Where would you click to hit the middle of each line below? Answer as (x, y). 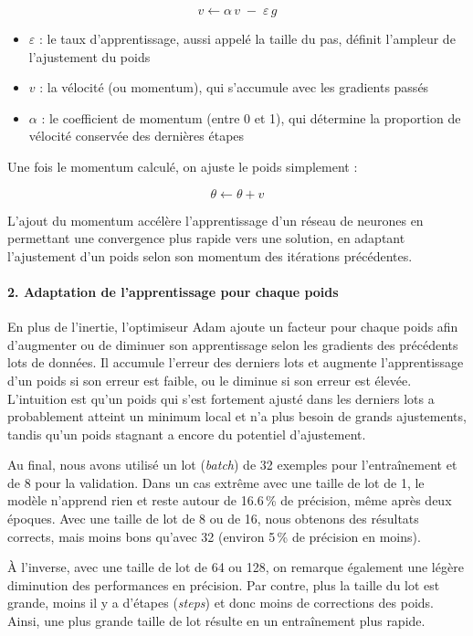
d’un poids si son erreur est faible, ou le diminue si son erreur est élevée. (210, 380)
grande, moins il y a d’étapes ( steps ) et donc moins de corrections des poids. (221, 603)
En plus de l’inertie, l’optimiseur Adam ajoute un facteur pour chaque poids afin (233, 327)
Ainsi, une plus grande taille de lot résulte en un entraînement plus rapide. (216, 621)
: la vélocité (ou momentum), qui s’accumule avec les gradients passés (234, 87)
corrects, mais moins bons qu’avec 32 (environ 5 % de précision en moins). (214, 536)
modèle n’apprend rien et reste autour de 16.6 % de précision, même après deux (230, 500)
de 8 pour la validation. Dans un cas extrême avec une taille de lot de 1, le (216, 482)
